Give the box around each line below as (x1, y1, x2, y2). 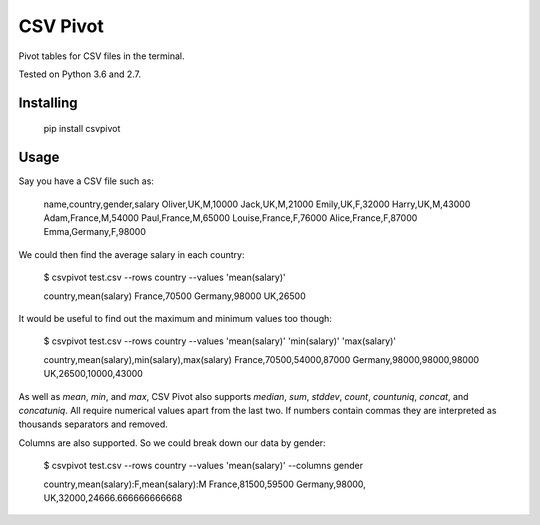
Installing (18, 94, 79, 111)
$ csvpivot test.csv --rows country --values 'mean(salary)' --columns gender (43, 460, 364, 472)
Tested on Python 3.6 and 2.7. (18, 68, 142, 80)
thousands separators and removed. (18, 418, 169, 430)
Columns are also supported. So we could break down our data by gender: (18, 436, 326, 449)
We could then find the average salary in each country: (18, 248, 245, 260)
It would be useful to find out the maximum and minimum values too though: (18, 312, 332, 324)
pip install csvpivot (43, 123, 121, 135)
